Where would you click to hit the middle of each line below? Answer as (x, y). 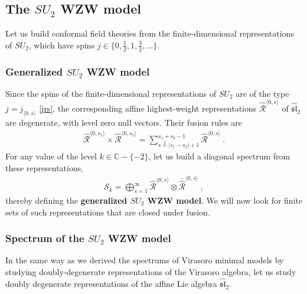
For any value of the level (51, 156)
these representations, (45, 167)
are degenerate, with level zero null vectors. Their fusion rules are (124, 122)
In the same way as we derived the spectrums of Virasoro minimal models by (145, 260)
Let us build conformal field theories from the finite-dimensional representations (150, 33)
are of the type (262, 93)
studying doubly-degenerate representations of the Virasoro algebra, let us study (151, 272)
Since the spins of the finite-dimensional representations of (111, 93)
